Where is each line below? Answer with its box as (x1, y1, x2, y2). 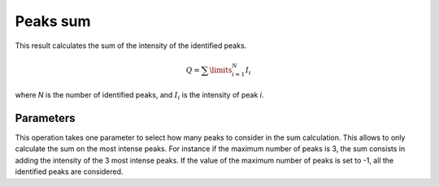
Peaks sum (15, 12, 91, 30)
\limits (209, 65, 233, 75)
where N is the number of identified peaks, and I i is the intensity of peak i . (15, 90, 264, 102)
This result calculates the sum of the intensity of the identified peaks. (15, 41, 247, 50)
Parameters (15, 111, 76, 125)
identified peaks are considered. (15, 167, 124, 176)
